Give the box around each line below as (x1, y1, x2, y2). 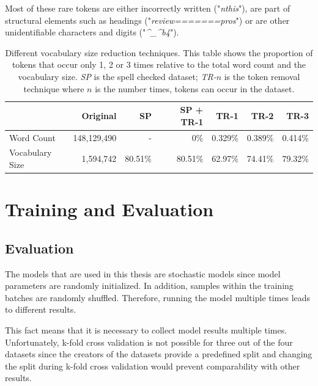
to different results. (5, 303, 76, 316)
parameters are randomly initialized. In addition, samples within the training (5, 279, 294, 292)
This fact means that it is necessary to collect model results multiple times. (5, 324, 287, 337)
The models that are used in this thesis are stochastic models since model (5, 267, 281, 280)
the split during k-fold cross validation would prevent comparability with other (5, 359, 300, 372)
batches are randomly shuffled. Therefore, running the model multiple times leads (5, 291, 311, 304)
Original (81, 109, 117, 122)
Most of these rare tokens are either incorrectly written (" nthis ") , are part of (5, 2, 290, 14)
